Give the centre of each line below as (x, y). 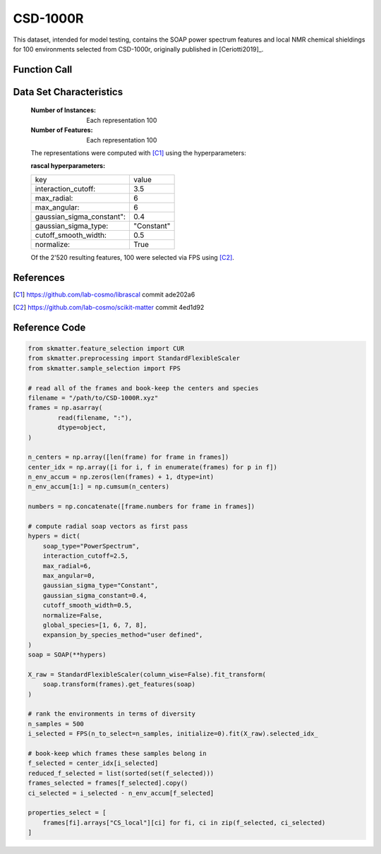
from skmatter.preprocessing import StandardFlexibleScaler (134, 359)
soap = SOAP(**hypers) (67, 655)
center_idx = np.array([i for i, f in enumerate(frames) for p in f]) (153, 467)
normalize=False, (73, 615)
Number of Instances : (64, 110)
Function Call (43, 70)
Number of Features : (62, 130)
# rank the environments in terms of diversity (111, 714)
